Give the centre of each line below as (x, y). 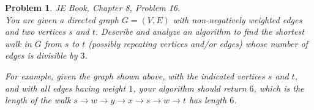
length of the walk (38, 100)
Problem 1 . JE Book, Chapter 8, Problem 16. (93, 7)
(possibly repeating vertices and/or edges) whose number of (198, 43)
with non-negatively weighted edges (237, 19)
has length (208, 100)
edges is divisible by (41, 55)
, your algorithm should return (190, 88)
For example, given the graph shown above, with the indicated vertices (135, 75)
